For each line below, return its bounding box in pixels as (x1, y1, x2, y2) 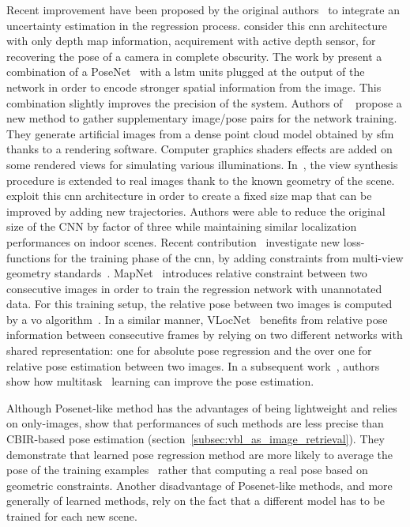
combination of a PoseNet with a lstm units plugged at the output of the (6, 63, 365, 80)
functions (6, 249, 51, 265)
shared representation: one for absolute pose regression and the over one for (6, 342, 372, 359)
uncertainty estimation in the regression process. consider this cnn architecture (6, 17, 387, 33)
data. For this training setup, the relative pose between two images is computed (6, 295, 393, 312)
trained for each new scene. (6, 508, 137, 524)
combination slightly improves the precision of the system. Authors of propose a (6, 94, 402, 111)
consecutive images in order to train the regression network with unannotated (6, 280, 382, 296)
